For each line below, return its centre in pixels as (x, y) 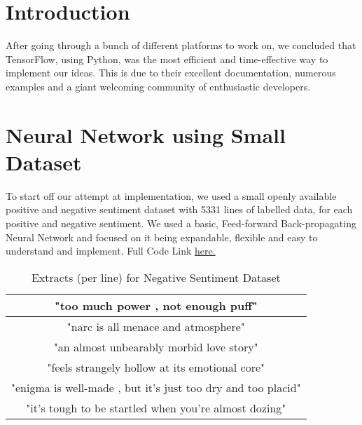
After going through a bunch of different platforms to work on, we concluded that (181, 45)
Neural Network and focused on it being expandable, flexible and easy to (162, 237)
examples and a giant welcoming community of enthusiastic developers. (158, 86)
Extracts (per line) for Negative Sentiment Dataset (156, 277)
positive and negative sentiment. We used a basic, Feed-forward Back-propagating (181, 223)
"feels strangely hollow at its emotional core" (156, 367)
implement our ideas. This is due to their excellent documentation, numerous (171, 73)
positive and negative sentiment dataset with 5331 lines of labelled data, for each (179, 209)
